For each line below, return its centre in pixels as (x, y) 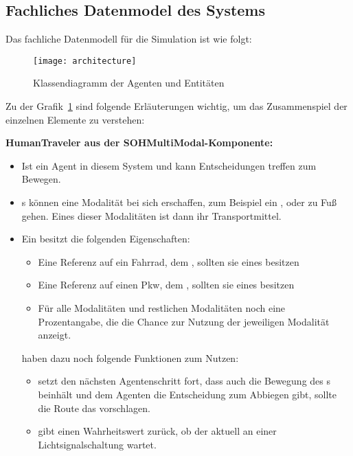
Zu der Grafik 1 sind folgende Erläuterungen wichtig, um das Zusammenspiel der (176, 106)
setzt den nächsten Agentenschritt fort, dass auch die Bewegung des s (184, 381)
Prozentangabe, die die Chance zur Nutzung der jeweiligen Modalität (184, 321)
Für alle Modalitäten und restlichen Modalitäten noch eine (162, 307)
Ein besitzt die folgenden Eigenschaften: (106, 239)
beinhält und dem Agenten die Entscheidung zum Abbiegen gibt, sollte (187, 394)
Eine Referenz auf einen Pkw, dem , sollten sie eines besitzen (166, 285)
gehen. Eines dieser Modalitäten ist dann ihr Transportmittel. (151, 215)
